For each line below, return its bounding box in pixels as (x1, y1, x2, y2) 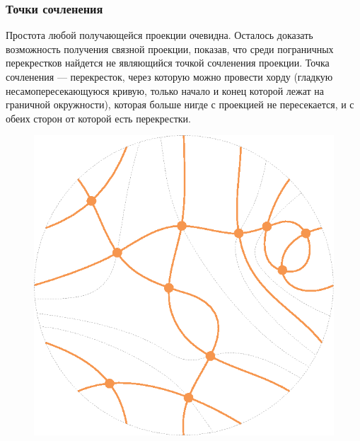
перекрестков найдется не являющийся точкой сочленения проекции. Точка (6, 55, 330, 70)
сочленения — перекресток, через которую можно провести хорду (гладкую (6, 69, 333, 84)
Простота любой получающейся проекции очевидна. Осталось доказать (6, 28, 313, 42)
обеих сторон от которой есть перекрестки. (6, 110, 191, 125)
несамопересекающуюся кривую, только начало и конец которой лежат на (6, 83, 324, 98)
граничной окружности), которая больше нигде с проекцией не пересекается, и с (6, 97, 354, 112)
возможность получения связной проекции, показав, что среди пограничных (6, 41, 334, 56)
